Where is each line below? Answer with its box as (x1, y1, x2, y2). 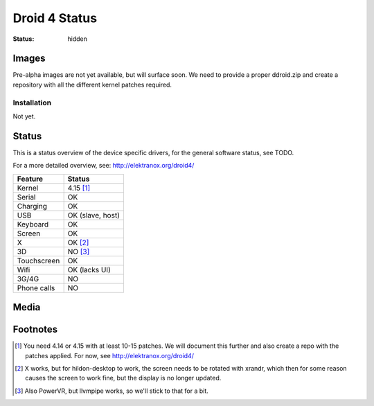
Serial (17, 192, 36, 202)
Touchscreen (17, 256, 60, 265)
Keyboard (17, 219, 49, 229)
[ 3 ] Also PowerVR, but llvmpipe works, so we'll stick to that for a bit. (15, 387, 209, 395)
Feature (17, 174, 44, 184)
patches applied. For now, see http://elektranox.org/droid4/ (25, 351, 194, 360)
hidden (67, 35, 88, 43)
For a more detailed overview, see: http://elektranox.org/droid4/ (12, 161, 195, 170)
